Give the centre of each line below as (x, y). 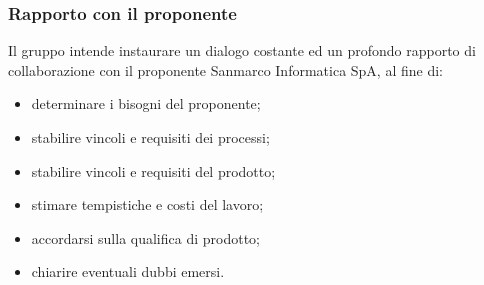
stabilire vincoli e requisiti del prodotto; (153, 170)
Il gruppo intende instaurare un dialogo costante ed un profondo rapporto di (242, 50)
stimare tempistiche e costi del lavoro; (147, 204)
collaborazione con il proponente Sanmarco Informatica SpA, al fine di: (225, 69)
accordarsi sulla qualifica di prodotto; (145, 237)
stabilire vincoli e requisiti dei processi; (150, 137)
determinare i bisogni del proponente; (146, 103)
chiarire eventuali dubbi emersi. (128, 271)
